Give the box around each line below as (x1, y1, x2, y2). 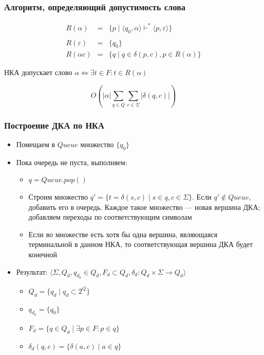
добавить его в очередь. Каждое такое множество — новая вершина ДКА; (28, 201, 260, 212)
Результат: (16, 266, 48, 277)
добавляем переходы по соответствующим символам (28, 211, 192, 222)
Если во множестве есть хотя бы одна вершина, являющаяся (28, 228, 218, 239)
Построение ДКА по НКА (4, 118, 104, 131)
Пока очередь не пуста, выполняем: (16, 156, 127, 167)
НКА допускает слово (4, 67, 72, 78)
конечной (28, 248, 58, 259)
